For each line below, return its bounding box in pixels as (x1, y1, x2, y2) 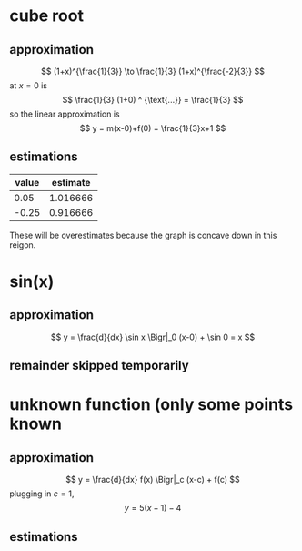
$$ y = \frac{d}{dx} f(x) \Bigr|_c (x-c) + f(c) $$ (65, 474, 241, 485)
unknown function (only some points (9, 394, 294, 415)
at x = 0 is (9, 80, 48, 91)
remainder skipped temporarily (9, 358, 189, 373)
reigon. (9, 239, 36, 250)
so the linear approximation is (9, 108, 120, 119)
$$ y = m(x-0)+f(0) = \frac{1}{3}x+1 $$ (79, 123, 226, 133)
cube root (9, 5, 85, 26)
